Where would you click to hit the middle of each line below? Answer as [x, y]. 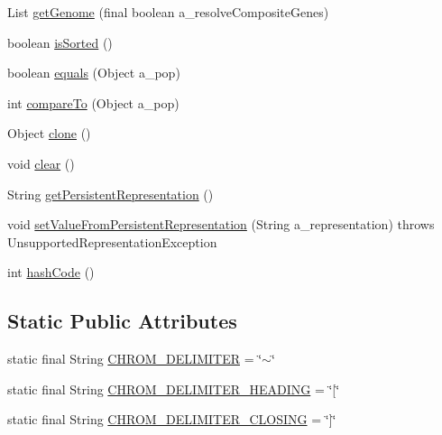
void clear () [41, 163]
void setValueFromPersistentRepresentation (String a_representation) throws [221, 224]
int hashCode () [51, 272]
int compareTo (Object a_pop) [93, 102]
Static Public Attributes [122, 321]
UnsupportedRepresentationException [112, 241]
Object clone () [49, 133]
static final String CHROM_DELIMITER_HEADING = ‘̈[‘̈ [174, 389]
